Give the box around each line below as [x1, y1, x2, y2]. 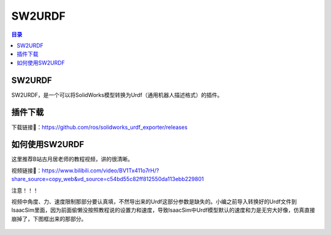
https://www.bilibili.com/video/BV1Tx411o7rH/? [42, 166, 159, 174]
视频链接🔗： [11, 166, 42, 174]
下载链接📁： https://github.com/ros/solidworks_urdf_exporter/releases [11, 123, 188, 131]
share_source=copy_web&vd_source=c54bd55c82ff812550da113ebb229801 [11, 175, 204, 183]
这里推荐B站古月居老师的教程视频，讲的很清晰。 [11, 155, 134, 163]
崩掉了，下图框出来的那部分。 [11, 215, 87, 222]
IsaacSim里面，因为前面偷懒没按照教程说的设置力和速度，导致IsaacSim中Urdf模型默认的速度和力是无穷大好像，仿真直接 [11, 206, 316, 214]
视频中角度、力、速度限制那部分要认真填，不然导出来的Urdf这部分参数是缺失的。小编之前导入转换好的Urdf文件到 [11, 198, 297, 205]
